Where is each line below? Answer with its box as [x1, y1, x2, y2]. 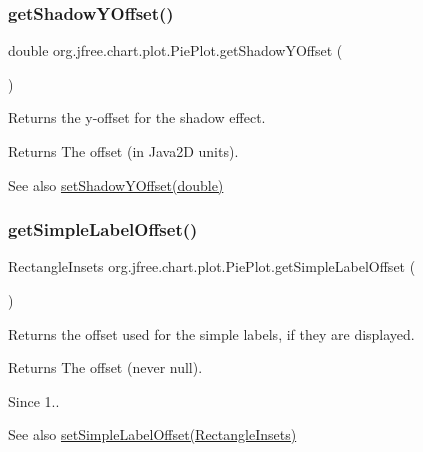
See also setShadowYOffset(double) [8, 174, 224, 195]
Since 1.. [8, 390, 60, 411]
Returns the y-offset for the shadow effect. [8, 107, 266, 128]
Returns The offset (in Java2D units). [8, 141, 239, 161]
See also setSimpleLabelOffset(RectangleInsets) [8, 424, 297, 445]
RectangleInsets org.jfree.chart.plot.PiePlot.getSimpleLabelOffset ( [8, 256, 416, 277]
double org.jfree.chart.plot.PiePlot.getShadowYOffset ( [8, 40, 343, 61]
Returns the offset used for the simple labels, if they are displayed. [8, 323, 415, 344]
